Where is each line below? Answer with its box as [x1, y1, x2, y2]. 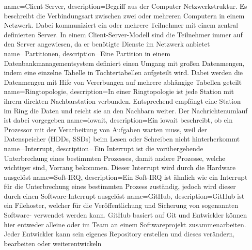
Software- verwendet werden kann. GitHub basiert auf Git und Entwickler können [4, 210, 247, 220]
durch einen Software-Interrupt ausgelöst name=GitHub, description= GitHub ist [4, 190, 245, 201]
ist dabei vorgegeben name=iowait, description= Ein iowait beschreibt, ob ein [4, 115, 233, 125]
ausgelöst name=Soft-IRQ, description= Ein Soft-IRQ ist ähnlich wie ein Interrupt [4, 172, 248, 182]
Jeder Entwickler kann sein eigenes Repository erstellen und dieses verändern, [4, 229, 235, 239]
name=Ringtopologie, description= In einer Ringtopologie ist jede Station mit [4, 86, 234, 96]
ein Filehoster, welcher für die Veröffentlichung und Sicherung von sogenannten [4, 200, 238, 210]
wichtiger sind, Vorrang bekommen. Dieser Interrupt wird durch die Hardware [4, 162, 236, 172]
